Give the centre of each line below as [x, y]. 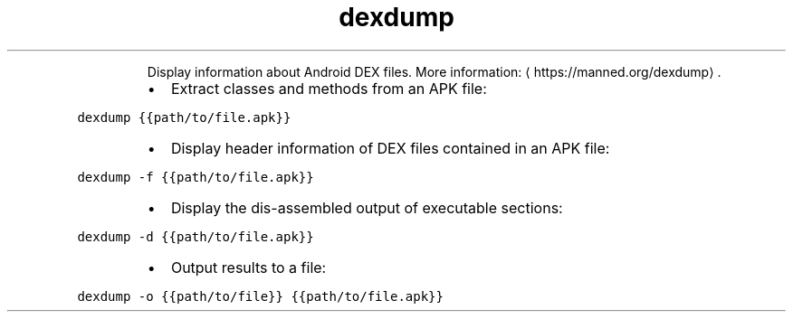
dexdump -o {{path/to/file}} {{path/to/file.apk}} [260, 296]
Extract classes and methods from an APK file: [329, 88]
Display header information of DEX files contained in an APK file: [390, 148]
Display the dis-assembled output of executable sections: [367, 207]
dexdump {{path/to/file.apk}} [184, 117]
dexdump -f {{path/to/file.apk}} [196, 177]
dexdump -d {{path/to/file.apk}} [196, 236]
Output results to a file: [248, 267]
